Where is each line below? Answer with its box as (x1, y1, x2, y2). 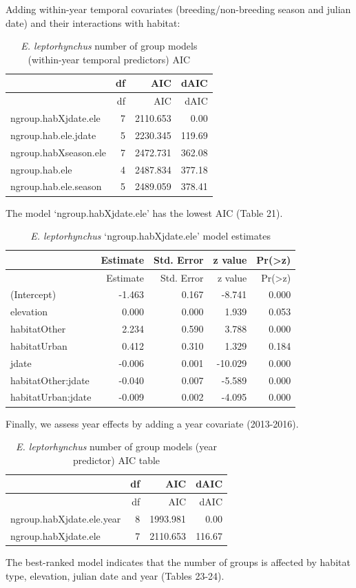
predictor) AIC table (72, 452, 160, 467)
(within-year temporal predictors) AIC (28, 52, 191, 66)
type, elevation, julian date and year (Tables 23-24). (6, 568, 224, 582)
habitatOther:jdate (10, 372, 90, 387)
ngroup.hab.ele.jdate (10, 127, 96, 142)
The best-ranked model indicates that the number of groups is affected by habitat (6, 554, 350, 569)
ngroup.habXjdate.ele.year (10, 512, 121, 526)
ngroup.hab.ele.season (10, 179, 102, 193)
